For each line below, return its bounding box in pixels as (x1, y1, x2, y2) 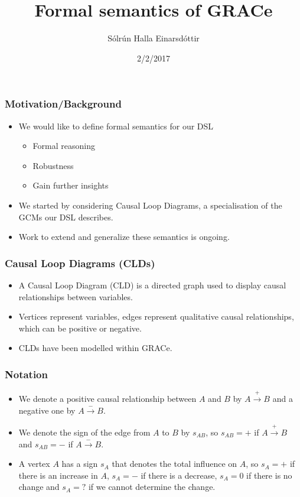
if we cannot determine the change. (88, 480, 216, 493)
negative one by (18, 404, 76, 416)
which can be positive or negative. (18, 321, 142, 334)
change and (18, 480, 60, 493)
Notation (5, 366, 48, 381)
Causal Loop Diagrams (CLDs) (5, 255, 155, 270)
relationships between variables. (18, 290, 133, 303)
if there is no (246, 469, 292, 481)
